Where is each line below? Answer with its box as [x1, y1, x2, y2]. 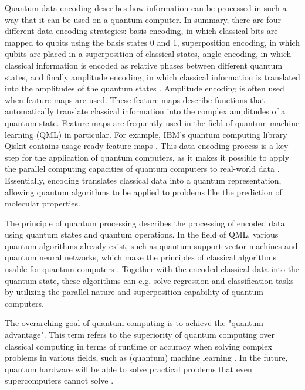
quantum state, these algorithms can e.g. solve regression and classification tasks [5, 274, 294, 286]
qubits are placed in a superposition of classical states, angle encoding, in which [5, 48, 292, 60]
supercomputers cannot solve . [5, 374, 114, 386]
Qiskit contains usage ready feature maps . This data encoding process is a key [5, 140, 289, 152]
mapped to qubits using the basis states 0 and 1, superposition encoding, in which [5, 36, 300, 48]
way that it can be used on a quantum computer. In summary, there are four [5, 13, 281, 25]
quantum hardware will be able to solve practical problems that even [5, 362, 252, 375]
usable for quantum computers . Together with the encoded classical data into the [5, 263, 300, 275]
